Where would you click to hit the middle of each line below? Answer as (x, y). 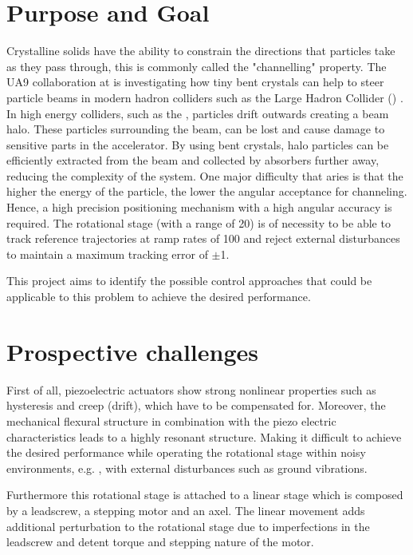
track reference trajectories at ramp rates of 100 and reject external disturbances (203, 238)
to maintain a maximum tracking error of (107, 254)
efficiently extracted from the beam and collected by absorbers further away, (193, 160)
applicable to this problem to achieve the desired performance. (159, 297)
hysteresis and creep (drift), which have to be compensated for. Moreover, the (196, 405)
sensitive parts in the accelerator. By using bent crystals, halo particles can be (198, 144)
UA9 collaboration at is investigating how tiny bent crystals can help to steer (195, 82)
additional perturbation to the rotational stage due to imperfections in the (188, 526)
